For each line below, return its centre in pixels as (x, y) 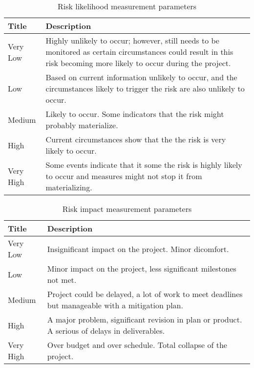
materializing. (69, 187)
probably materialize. (82, 125)
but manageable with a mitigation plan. (115, 305)
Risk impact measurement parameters (127, 209)
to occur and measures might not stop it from (124, 176)
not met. (62, 280)
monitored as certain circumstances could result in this (139, 52)
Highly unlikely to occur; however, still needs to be (132, 40)
